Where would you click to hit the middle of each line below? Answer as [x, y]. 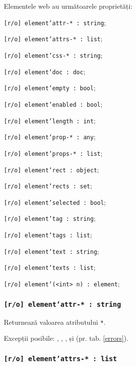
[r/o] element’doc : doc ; [45, 71]
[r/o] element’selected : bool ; [55, 202]
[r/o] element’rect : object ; [52, 169]
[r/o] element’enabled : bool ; [53, 104]
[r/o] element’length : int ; [50, 120]
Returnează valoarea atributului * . [55, 322]
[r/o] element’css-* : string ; [53, 55]
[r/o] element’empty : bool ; [50, 88]
